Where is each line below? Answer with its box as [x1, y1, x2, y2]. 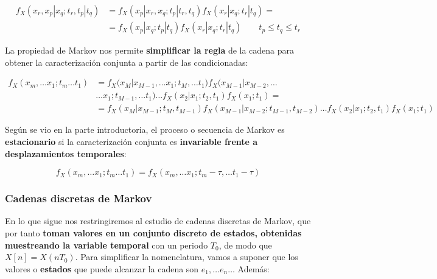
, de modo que [218, 238, 272, 251]
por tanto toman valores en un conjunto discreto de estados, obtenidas [5, 226, 302, 239]
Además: [237, 262, 270, 275]
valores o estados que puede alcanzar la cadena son [5, 262, 199, 275]
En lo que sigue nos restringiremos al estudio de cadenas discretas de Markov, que [5, 214, 311, 227]
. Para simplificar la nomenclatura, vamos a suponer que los [75, 250, 298, 263]
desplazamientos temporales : [5, 147, 127, 160]
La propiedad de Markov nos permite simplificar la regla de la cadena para [5, 44, 295, 57]
